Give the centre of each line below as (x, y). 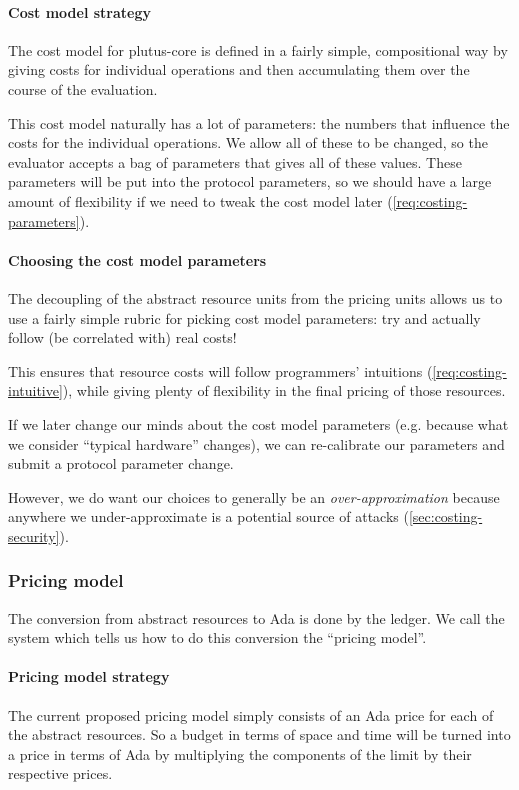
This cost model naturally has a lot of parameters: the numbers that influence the (259, 122)
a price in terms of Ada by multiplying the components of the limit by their (240, 753)
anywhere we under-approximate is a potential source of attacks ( (208, 516)
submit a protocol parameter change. (121, 463)
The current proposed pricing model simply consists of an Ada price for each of (251, 714)
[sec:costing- (445, 516)
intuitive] (35, 390)
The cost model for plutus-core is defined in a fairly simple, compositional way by (258, 49)
